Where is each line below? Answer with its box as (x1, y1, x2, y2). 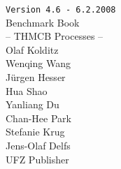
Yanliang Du (6, 97, 59, 112)
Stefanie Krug (6, 124, 65, 139)
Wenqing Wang (6, 56, 71, 71)
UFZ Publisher (6, 152, 69, 166)
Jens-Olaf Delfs (6, 138, 71, 152)
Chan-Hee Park (6, 110, 71, 125)
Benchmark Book (6, 15, 80, 29)
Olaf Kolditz (6, 42, 59, 57)
